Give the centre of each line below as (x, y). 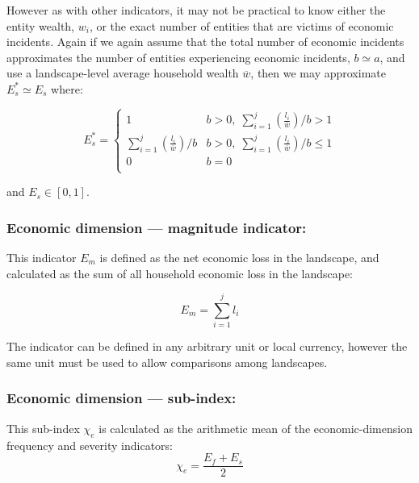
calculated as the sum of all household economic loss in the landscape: (180, 273)
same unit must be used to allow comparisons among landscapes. (167, 362)
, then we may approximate (318, 73)
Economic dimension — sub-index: (122, 398)
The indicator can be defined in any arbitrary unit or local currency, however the (207, 346)
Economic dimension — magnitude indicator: (157, 227)
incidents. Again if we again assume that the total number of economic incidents (205, 42)
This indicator (42, 257)
